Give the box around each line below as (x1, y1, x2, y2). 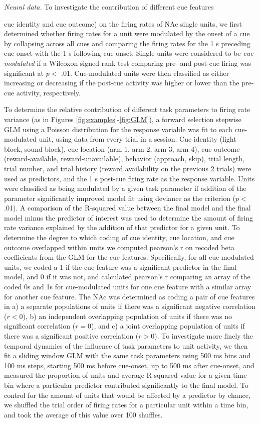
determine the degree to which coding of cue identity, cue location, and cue (4, 232, 234, 243)
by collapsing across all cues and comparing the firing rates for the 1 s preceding (4, 38, 250, 48)
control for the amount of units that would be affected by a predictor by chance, (4, 389, 250, 400)
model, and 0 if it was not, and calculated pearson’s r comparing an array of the (4, 271, 250, 282)
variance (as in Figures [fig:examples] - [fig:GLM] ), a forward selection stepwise (4, 114, 241, 124)
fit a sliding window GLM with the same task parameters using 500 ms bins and (4, 350, 251, 361)
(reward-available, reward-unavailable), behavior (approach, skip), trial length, (4, 153, 244, 164)
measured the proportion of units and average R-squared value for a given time (4, 370, 247, 380)
